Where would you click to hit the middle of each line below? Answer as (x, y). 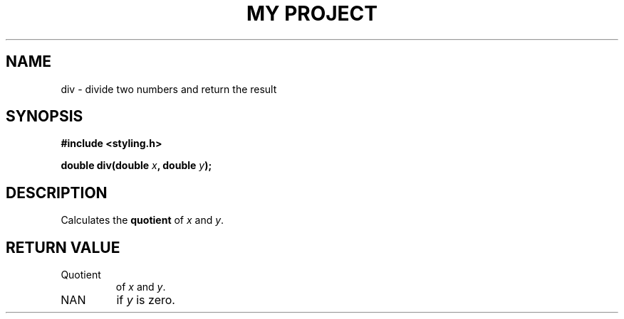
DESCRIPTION (57, 193)
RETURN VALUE (63, 247)
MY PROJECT (312, 13)
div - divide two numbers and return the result (169, 89)
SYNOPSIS (45, 117)
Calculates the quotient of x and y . (142, 220)
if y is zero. (146, 300)
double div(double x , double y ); (136, 166)
